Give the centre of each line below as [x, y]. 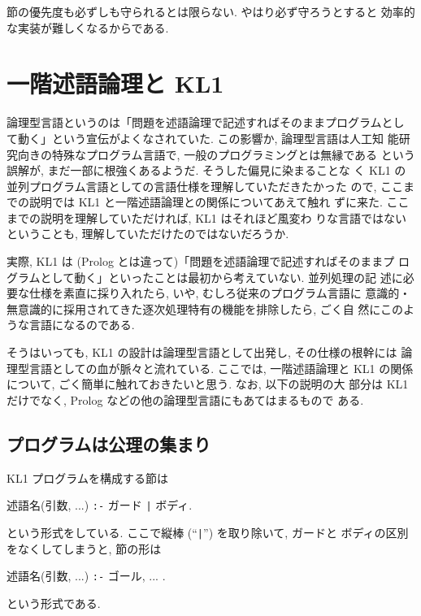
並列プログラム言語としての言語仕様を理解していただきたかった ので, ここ [205, 186]
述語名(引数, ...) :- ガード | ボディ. [100, 505]
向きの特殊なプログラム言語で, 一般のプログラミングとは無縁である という [216, 154]
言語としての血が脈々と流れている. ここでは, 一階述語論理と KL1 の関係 [221, 368]
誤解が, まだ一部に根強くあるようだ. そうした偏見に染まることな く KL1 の [206, 170]
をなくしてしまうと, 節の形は [84, 548]
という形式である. [54, 603]
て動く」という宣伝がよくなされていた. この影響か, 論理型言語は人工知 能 [203, 138]
